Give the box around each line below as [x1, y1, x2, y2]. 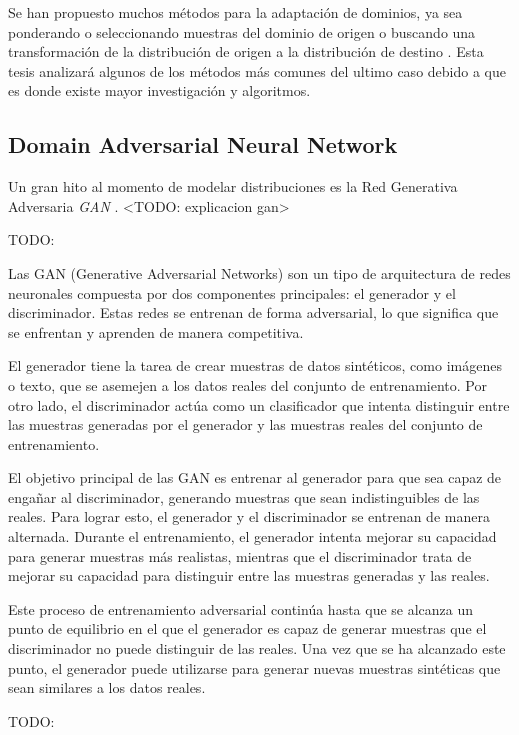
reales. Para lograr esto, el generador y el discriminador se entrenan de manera [8, 506, 490, 527]
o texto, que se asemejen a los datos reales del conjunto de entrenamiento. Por [8, 374, 487, 395]
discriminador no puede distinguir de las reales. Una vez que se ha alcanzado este [8, 638, 506, 659]
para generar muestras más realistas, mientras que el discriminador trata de [8, 545, 472, 566]
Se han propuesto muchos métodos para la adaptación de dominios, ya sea [8, 2, 463, 22]
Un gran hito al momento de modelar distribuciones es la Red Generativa [8, 176, 458, 197]
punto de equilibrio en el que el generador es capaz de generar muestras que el [8, 618, 487, 639]
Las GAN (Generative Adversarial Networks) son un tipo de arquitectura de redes [8, 262, 511, 283]
